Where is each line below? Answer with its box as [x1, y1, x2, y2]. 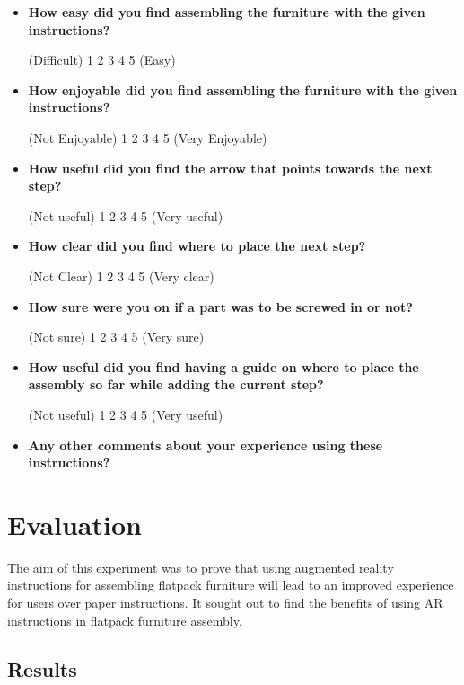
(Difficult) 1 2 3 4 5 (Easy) [28, 50, 176, 69]
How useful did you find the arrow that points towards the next [28, 158, 433, 177]
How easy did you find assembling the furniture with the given [28, 3, 425, 21]
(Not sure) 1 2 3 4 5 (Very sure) [28, 327, 205, 346]
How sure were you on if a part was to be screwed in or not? [28, 297, 413, 316]
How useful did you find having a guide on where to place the [28, 357, 419, 376]
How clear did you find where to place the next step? [28, 236, 366, 255]
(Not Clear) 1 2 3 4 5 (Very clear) [28, 266, 214, 285]
